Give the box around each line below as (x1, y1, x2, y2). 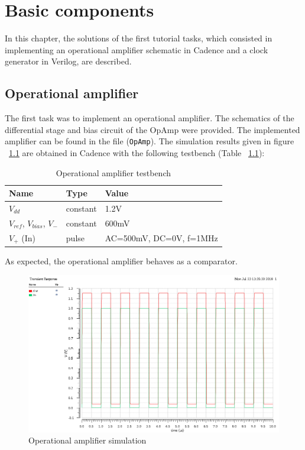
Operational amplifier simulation (28, 434, 147, 446)
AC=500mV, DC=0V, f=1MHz (105, 232, 218, 244)
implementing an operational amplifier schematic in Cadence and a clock (5, 43, 268, 56)
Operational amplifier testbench (56, 166, 171, 179)
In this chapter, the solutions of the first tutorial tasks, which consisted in (5, 32, 272, 44)
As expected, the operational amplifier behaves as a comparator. (5, 254, 238, 267)
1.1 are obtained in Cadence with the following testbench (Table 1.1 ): (9, 146, 265, 158)
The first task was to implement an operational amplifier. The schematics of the (5, 112, 294, 124)
